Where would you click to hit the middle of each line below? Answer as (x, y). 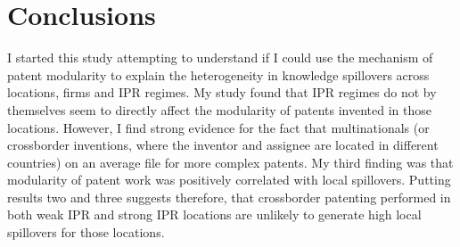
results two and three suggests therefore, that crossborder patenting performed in (229, 197)
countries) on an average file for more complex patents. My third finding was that (230, 162)
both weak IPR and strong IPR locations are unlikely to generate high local (214, 214)
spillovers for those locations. (86, 232)
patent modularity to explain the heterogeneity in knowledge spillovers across (218, 74)
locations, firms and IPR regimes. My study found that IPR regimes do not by (222, 92)
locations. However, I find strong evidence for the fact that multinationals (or (218, 127)
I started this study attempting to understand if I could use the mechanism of (220, 58)
